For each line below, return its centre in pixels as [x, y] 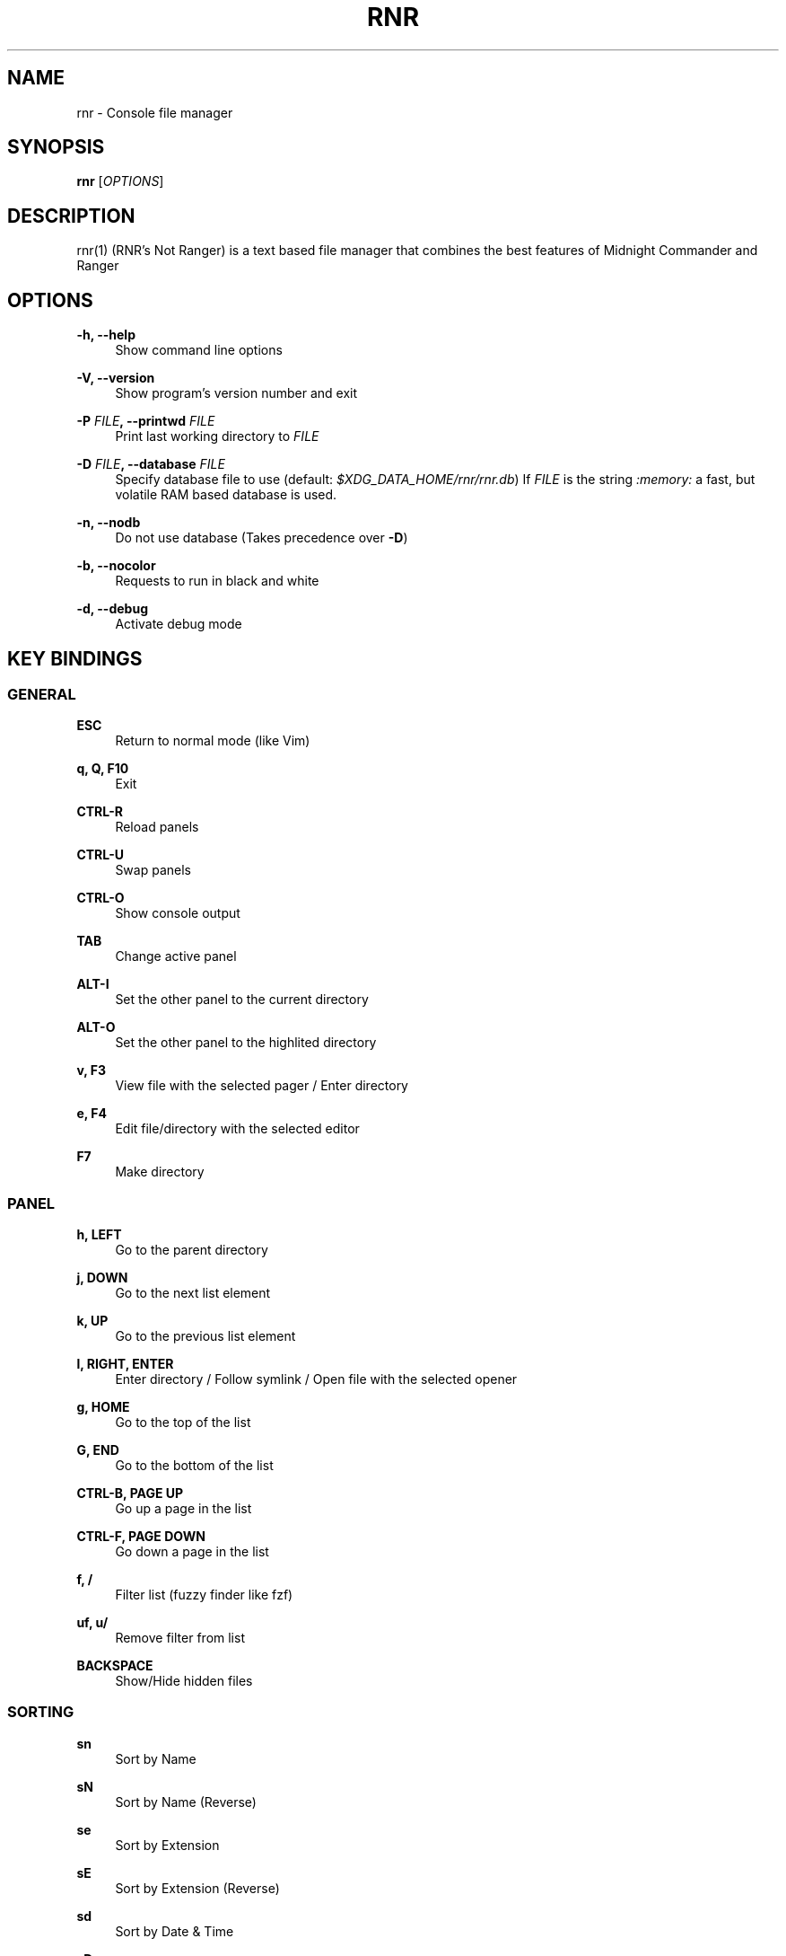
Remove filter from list [180, 1638]
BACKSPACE [115, 1666]
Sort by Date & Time [175, 1931]
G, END [98, 1450]
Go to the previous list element [205, 1336]
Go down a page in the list [192, 1552]
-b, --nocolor [116, 566]
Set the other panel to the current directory [242, 1000]
